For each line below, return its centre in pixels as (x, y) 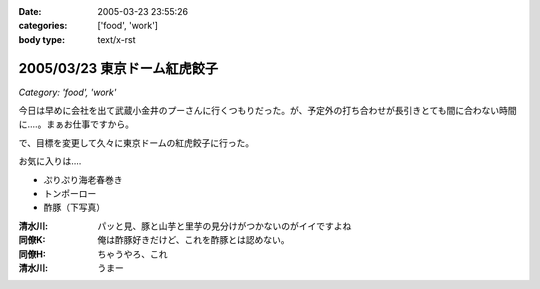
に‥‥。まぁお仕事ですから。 (76, 124)
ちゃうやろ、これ (132, 254)
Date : (30, 11)
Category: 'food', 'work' (67, 92)
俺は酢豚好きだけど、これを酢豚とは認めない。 (193, 240)
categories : (43, 26)
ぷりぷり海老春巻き (83, 179)
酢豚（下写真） (74, 207)
